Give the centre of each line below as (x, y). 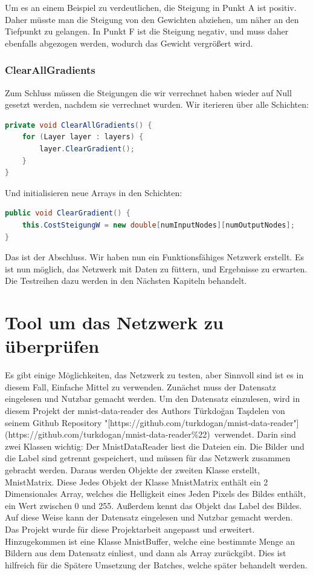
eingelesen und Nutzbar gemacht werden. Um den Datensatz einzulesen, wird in (153, 399)
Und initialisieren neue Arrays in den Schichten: (94, 192)
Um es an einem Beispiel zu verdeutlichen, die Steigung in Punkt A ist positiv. (151, 7)
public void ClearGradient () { (68, 213)
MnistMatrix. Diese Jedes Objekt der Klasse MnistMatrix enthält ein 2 (137, 481)
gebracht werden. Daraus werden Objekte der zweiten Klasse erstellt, (132, 469)
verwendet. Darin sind (255, 434)
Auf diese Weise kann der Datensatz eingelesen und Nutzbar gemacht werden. (149, 517)
